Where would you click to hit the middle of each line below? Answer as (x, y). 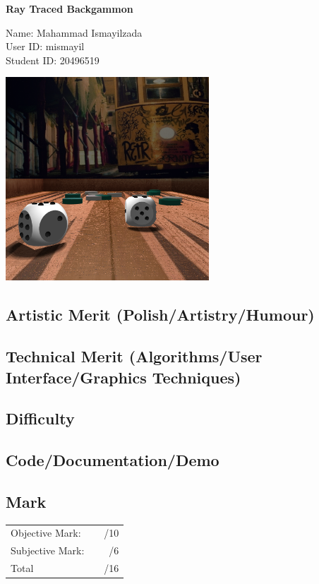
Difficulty (40, 418)
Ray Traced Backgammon (70, 8)
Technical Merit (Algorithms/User (134, 356)
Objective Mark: (46, 533)
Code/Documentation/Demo (113, 460)
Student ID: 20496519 (53, 60)
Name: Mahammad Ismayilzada (74, 32)
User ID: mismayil (45, 46)
